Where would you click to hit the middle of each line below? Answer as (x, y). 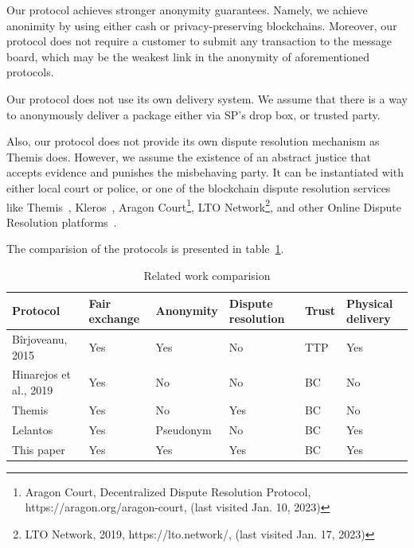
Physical (369, 303)
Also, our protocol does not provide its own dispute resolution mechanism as (193, 141)
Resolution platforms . (62, 222)
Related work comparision (207, 275)
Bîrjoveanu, (40, 339)
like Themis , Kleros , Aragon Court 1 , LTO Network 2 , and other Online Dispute (204, 205)
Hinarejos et (42, 374)
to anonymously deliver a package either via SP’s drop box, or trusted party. (193, 114)
